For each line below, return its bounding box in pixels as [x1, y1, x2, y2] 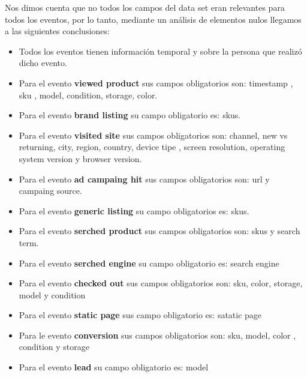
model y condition [19, 288, 86, 301]
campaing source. [19, 184, 82, 197]
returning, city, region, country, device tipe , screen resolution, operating [19, 140, 285, 153]
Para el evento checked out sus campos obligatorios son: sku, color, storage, [19, 277, 303, 289]
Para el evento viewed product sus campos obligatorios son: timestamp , [19, 76, 293, 89]
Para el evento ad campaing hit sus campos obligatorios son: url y [19, 172, 270, 185]
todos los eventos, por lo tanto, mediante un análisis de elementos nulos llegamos [5, 13, 302, 25]
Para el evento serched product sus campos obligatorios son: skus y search [19, 225, 300, 237]
